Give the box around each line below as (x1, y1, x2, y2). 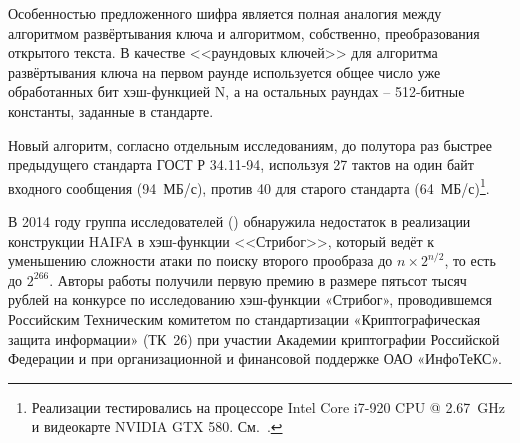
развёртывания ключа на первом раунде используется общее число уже (8, 61, 441, 82)
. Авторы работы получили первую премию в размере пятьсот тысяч (49, 269, 467, 290)
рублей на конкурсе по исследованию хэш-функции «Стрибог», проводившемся (8, 289, 493, 310)
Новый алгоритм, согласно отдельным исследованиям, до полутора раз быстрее (8, 134, 493, 155)
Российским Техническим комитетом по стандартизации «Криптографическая (8, 308, 481, 329)
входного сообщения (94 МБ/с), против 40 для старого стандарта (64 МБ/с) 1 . (8, 174, 490, 198)
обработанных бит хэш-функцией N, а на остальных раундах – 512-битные (8, 81, 465, 102)
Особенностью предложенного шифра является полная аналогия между (8, 3, 442, 23)
